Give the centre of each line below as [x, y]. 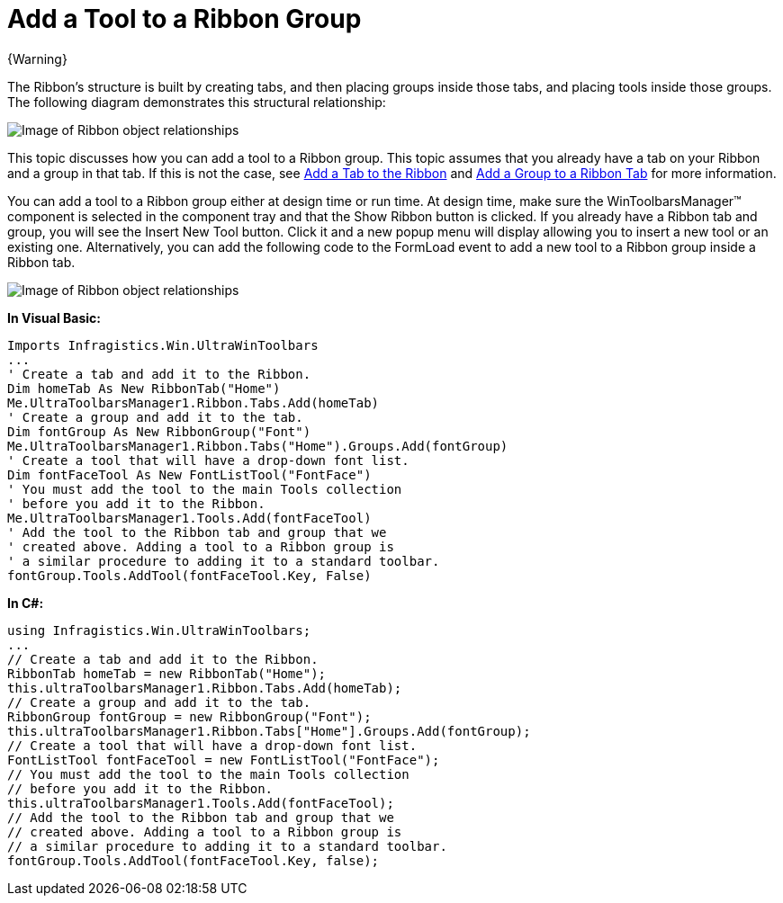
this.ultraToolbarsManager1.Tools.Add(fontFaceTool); [201, 803]
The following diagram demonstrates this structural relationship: [197, 102]
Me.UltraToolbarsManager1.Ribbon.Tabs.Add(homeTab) [193, 402]
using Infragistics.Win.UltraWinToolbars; [159, 630]
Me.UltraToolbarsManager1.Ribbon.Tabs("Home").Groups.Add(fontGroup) [258, 446]
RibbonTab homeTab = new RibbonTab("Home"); [167, 673]
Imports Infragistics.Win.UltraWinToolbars [163, 345]
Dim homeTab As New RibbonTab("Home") [144, 388]
